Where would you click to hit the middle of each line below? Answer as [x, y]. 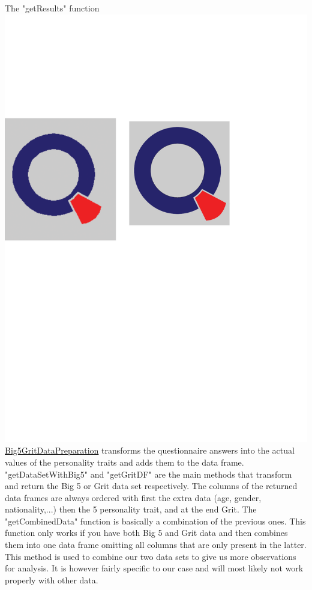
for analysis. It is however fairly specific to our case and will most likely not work [154, 568]
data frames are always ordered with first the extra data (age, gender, [133, 497]
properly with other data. [52, 579]
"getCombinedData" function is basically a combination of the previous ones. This [155, 521]
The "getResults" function [52, 8]
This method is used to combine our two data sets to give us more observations [151, 556]
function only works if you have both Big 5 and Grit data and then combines [146, 533]
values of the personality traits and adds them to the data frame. [124, 462]
